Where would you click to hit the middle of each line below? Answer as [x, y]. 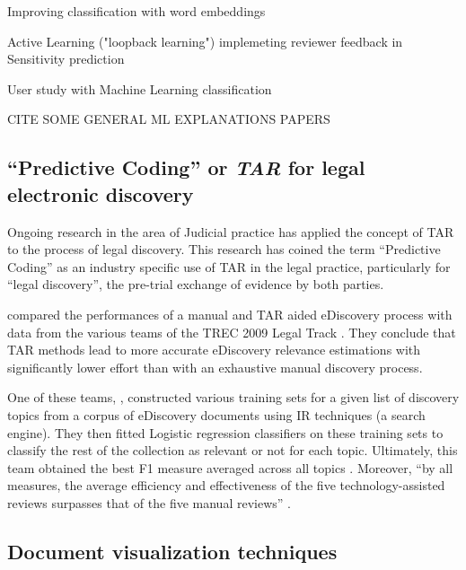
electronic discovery [101, 193]
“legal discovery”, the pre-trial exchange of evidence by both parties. [196, 284]
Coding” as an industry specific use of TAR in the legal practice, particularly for [229, 266]
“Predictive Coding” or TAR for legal [186, 167]
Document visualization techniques [172, 551]
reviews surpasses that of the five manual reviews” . [149, 502]
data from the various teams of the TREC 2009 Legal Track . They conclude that [232, 332]
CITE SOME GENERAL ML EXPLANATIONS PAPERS [169, 119]
